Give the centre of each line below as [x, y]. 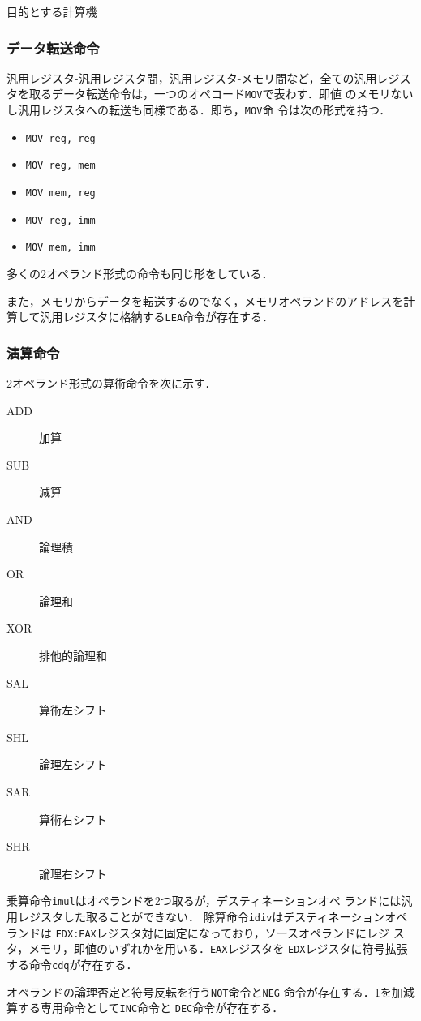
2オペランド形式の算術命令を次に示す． [112, 383]
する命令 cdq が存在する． [72, 964]
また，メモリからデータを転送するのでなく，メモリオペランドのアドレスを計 [211, 300]
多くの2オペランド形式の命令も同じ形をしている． [140, 273]
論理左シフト [73, 764]
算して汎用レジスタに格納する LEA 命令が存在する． [140, 317]
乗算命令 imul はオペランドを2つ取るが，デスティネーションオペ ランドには [204, 901]
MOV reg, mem [60, 166]
